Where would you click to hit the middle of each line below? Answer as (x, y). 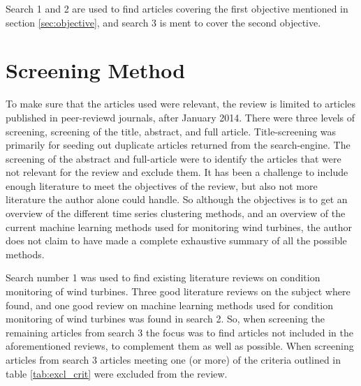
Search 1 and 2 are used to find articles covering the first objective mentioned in (177, 8)
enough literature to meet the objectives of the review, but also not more (162, 185)
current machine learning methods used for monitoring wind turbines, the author (179, 227)
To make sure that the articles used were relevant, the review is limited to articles (181, 104)
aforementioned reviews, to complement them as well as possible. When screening (180, 346)
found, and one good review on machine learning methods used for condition (169, 305)
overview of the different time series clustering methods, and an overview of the (176, 213)
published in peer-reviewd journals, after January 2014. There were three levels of (180, 117)
